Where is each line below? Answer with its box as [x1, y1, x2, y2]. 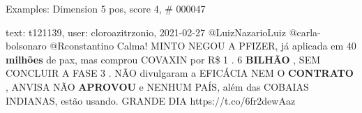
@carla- [289, 24, 321, 39]
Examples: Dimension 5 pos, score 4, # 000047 [6, 1, 206, 15]
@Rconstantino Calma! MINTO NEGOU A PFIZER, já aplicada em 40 [50, 38, 356, 53]
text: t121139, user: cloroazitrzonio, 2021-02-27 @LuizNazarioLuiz [6, 24, 286, 39]
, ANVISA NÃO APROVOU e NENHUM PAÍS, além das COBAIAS [6, 79, 309, 93]
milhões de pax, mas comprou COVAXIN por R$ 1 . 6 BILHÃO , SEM [6, 52, 321, 66]
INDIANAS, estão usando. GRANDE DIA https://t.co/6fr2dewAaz [6, 93, 296, 107]
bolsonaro [6, 38, 47, 53]
